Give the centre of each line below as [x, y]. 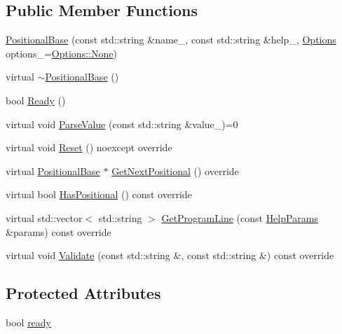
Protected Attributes [83, 293]
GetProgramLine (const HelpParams [240, 217]
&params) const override [59, 231]
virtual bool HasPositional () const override [99, 194]
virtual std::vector [44, 217]
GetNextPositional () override [175, 171]
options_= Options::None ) [61, 53]
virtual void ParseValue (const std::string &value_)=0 [122, 124]
